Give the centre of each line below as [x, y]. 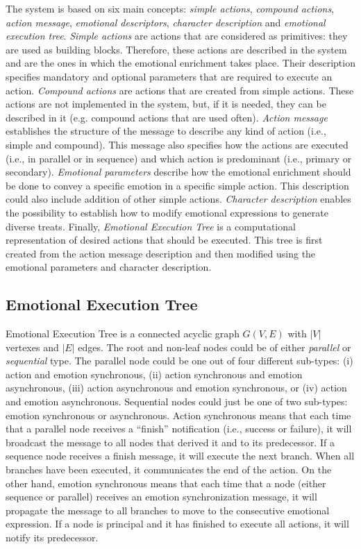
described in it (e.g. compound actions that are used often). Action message [167, 117]
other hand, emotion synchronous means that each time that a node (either [166, 483]
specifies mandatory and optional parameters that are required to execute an [169, 76]
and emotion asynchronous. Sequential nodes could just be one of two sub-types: [177, 402]
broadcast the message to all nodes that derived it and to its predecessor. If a [170, 442]
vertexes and [32, 347]
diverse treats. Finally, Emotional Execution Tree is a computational [151, 226]
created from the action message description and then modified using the [161, 253]
